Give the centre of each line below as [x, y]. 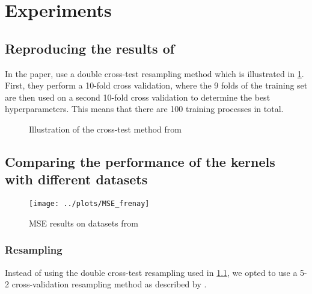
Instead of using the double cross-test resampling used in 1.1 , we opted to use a [151, 272]
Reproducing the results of [90, 48]
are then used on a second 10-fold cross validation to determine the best [138, 97]
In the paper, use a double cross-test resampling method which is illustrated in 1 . [154, 73]
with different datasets [76, 179]
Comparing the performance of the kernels [140, 161]
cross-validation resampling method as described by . [109, 284]
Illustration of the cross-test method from [105, 129]
